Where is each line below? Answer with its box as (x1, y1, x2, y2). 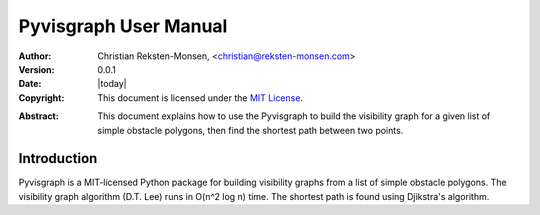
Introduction (18, 150, 98, 167)
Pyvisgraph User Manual (18, 15, 228, 37)
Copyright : (18, 91, 65, 104)
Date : (18, 78, 42, 90)
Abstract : (18, 110, 59, 122)
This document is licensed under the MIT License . (97, 91, 304, 104)
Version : (18, 63, 55, 75)
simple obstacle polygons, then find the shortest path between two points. (97, 124, 404, 136)
